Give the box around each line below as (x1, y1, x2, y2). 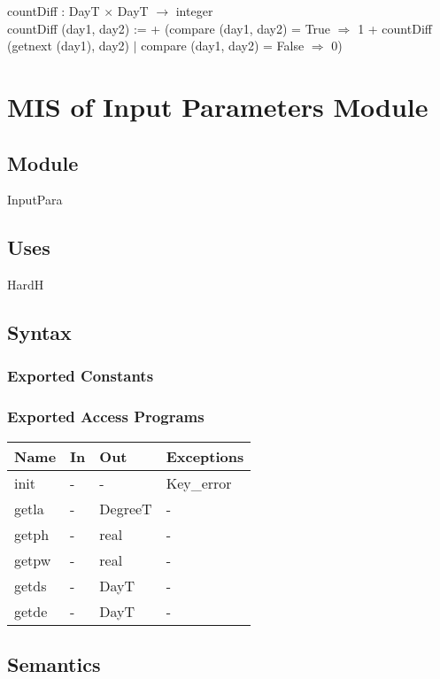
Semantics (7, 650, 101, 677)
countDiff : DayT (7, 2, 100, 19)
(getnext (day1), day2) (7, 36, 130, 55)
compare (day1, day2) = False (141, 36, 305, 55)
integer (175, 2, 213, 19)
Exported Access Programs (7, 405, 205, 428)
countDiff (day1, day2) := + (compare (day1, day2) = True (7, 19, 331, 37)
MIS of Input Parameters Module (7, 88, 428, 124)
